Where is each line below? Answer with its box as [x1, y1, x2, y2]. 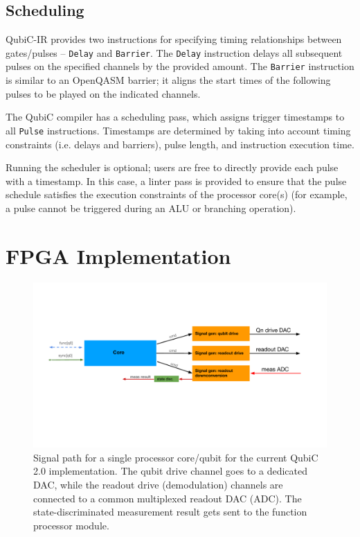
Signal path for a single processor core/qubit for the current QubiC [33, 450, 318, 464]
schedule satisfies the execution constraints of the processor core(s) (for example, [6, 187, 348, 202]
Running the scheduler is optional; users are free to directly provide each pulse [6, 160, 339, 175]
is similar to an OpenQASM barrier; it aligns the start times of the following [6, 73, 331, 87]
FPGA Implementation [6, 241, 231, 270]
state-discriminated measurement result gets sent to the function [33, 504, 307, 519]
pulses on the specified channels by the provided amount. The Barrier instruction [6, 59, 354, 73]
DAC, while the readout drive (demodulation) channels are [33, 477, 283, 491]
